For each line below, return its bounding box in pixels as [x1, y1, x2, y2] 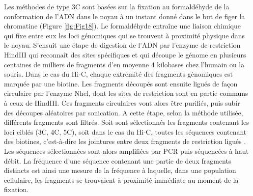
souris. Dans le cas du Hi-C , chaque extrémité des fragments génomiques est [4, 69, 233, 79]
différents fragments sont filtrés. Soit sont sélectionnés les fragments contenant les [4, 117, 249, 127]
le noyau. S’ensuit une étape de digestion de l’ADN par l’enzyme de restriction [4, 40, 241, 50]
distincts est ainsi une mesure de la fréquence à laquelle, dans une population [4, 165, 236, 175]
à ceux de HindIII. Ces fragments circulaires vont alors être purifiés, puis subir [4, 97, 240, 108]
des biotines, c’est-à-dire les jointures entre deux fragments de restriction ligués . [4, 136, 246, 146]
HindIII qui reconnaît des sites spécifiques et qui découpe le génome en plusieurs [4, 49, 246, 59]
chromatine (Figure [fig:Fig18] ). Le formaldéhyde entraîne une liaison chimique [4, 21, 241, 31]
